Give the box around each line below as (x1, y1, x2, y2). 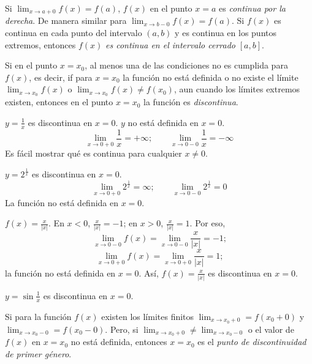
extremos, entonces (5, 38, 76, 51)
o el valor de (248, 322, 294, 335)
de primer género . (5, 347, 72, 360)
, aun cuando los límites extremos (173, 83, 300, 95)
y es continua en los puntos (175, 26, 277, 39)
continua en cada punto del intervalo (5, 26, 142, 39)
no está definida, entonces (70, 335, 167, 348)
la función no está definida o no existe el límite (123, 70, 299, 83)
